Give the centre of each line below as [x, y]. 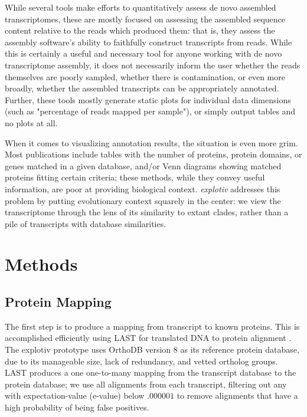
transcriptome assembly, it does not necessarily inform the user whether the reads [153, 65]
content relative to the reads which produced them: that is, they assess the [140, 30]
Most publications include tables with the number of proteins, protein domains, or [153, 154]
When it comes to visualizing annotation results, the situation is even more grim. [151, 142]
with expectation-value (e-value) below [75, 395]
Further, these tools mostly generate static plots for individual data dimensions [148, 99]
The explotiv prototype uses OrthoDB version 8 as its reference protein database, [152, 349]
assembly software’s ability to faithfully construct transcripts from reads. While [148, 42]
